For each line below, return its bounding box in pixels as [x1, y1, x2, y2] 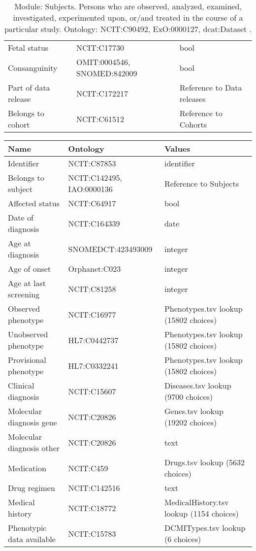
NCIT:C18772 [68, 502, 116, 514]
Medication [8, 462, 46, 474]
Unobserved [8, 328, 48, 340]
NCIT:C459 [68, 462, 108, 474]
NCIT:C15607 [68, 385, 116, 397]
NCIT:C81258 [68, 283, 116, 294]
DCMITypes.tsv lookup [164, 522, 246, 533]
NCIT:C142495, [68, 172, 122, 183]
